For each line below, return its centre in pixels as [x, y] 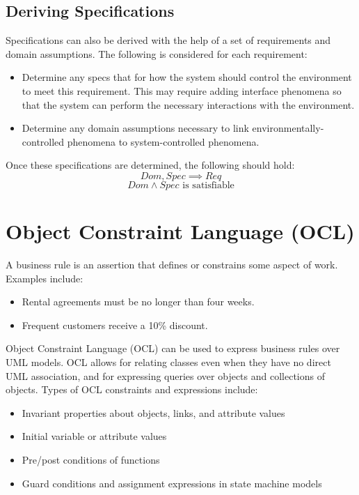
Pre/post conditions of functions [91, 460]
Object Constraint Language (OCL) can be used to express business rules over [173, 348]
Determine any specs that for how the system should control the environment [187, 77]
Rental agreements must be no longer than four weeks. [138, 302]
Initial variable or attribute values [94, 436]
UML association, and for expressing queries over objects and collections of [165, 375]
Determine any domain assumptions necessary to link [135, 128]
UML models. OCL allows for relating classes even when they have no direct [168, 362]
